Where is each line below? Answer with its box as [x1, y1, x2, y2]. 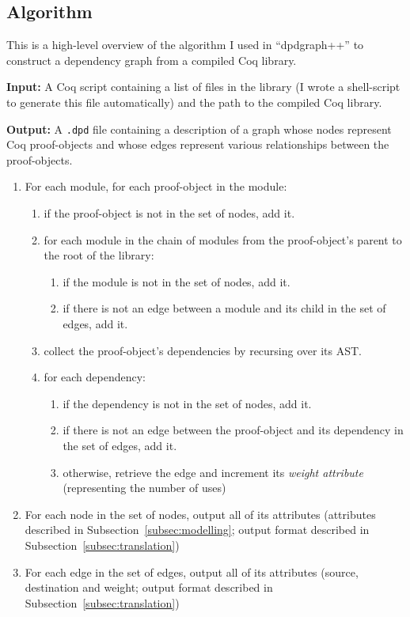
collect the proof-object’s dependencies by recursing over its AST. [44, 342, 362, 358]
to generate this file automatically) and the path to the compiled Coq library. [6, 93, 382, 110]
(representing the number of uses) [63, 479, 226, 496]
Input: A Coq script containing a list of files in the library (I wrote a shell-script [6, 78, 401, 95]
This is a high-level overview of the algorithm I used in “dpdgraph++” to [6, 36, 364, 53]
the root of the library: [44, 247, 154, 263]
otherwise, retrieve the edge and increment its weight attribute [63, 464, 363, 480]
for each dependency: [44, 369, 146, 385]
